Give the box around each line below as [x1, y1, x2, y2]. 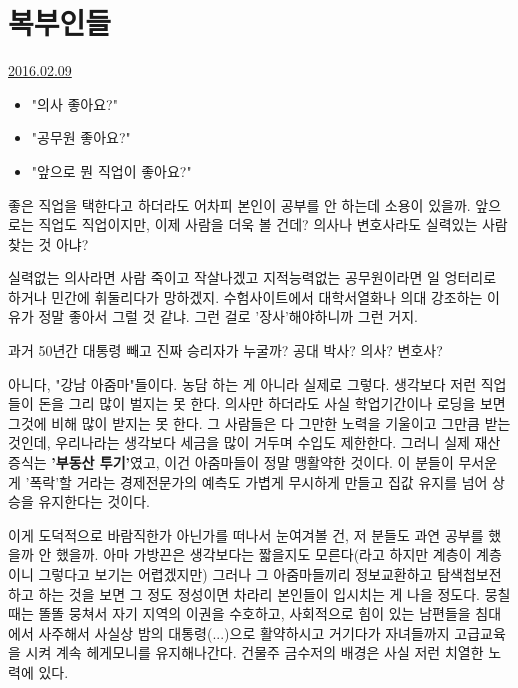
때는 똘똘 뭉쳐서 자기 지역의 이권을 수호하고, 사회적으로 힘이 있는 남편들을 [8, 603, 471, 624]
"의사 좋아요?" [31, 93, 118, 114]
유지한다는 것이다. [38, 491, 151, 512]
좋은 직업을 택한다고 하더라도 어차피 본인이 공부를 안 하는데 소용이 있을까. [8, 194, 471, 215]
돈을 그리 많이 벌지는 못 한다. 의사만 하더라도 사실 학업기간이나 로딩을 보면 [38, 393, 506, 414]
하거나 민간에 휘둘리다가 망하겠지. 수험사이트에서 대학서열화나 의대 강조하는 [8, 286, 483, 307]
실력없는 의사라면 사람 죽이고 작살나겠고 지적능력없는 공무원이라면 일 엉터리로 [8, 267, 497, 288]
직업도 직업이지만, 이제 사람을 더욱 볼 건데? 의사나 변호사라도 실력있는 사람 [38, 214, 508, 235]
